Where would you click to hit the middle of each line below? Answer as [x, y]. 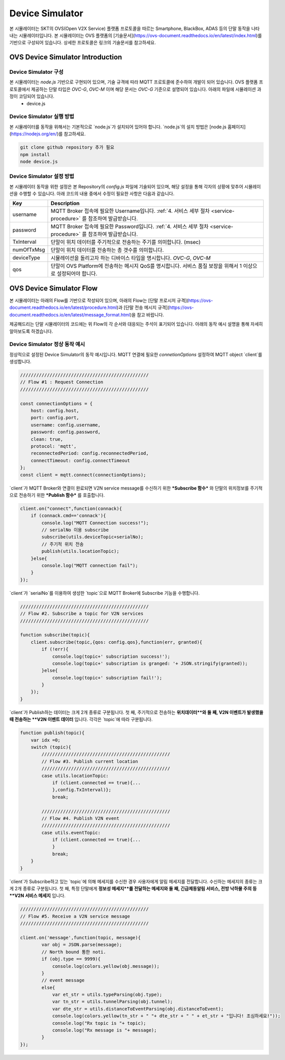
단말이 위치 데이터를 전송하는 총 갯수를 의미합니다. [107, 250]
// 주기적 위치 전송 [62, 544]
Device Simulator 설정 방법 [42, 177]
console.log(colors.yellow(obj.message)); [106, 966]
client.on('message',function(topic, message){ [80, 937]
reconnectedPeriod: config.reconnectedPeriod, [90, 453]
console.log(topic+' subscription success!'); [111, 656]
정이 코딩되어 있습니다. [32, 96]
